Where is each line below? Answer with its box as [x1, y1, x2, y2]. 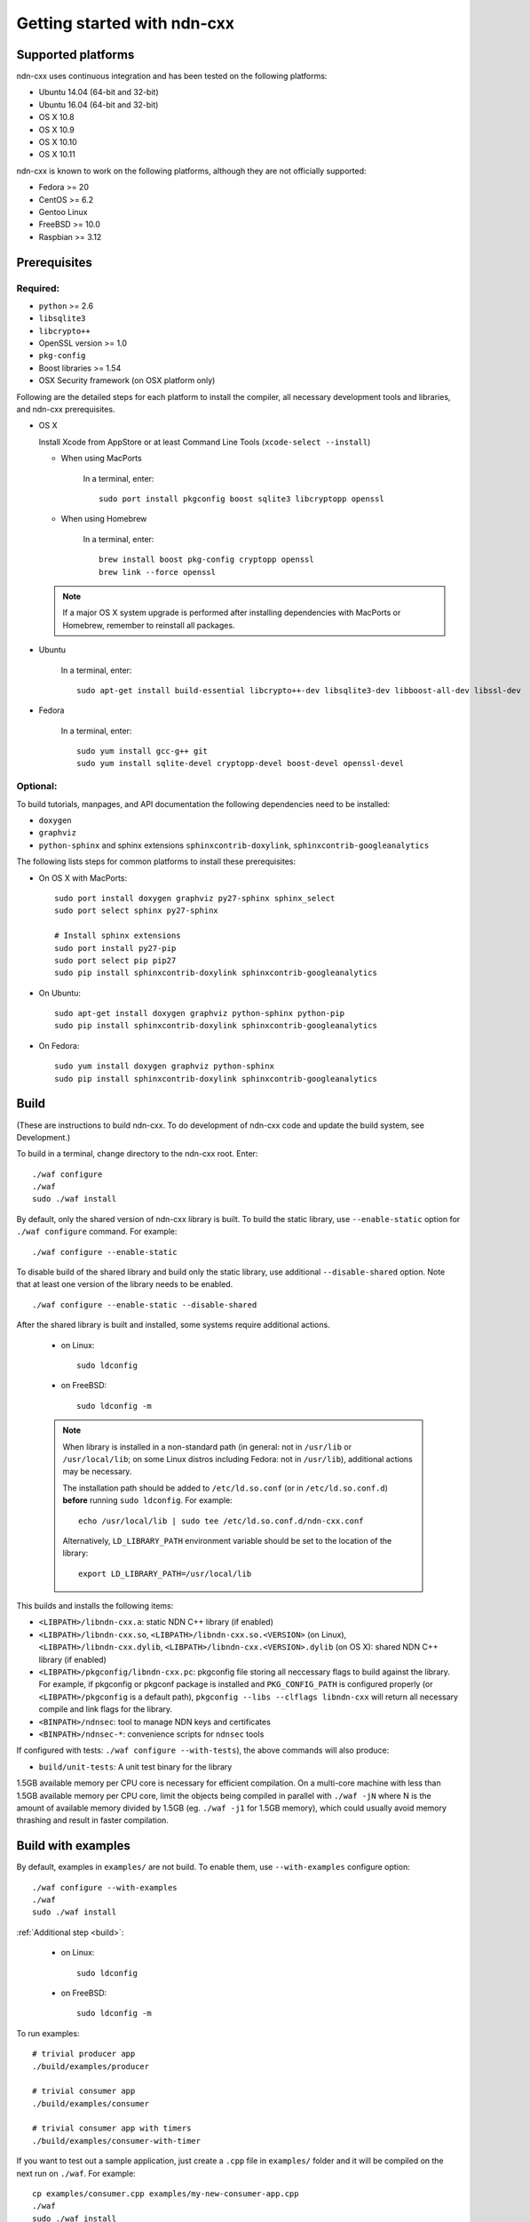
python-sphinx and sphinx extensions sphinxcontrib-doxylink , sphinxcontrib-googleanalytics [38, 840, 430, 851]
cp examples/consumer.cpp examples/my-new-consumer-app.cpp [32, 2189, 299, 2199]
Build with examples [16, 1838, 131, 1853]
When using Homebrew [60, 514, 147, 524]
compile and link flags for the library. [38, 1704, 173, 1714]
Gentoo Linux [38, 206, 88, 217]
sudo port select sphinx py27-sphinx [54, 906, 219, 915]
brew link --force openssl [99, 567, 217, 577]
